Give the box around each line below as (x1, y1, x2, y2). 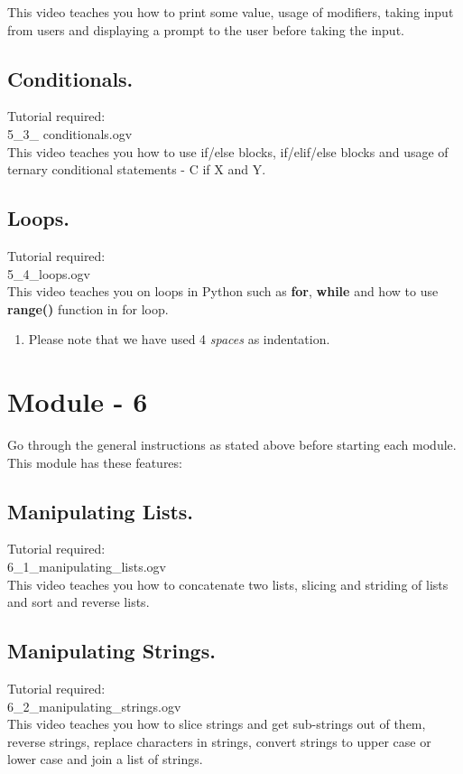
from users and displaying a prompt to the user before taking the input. (7, 20, 404, 39)
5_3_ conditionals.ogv (7, 124, 133, 143)
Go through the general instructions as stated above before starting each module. (7, 435, 457, 454)
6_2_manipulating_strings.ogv (7, 696, 181, 715)
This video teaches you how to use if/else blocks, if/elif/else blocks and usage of (7, 142, 449, 161)
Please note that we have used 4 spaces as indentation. (28, 330, 330, 349)
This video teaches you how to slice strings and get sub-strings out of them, (7, 714, 426, 733)
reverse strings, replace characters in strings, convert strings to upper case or (7, 732, 431, 751)
